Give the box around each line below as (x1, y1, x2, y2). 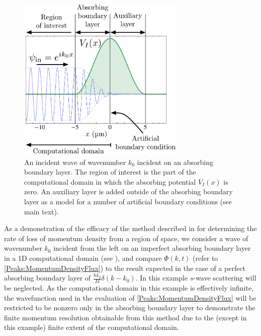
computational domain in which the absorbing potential (24, 176, 196, 187)
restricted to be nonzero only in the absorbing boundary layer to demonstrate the (4, 302, 255, 313)
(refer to (193, 252, 218, 263)
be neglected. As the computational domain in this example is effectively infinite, (4, 282, 254, 293)
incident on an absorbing (137, 156, 213, 167)
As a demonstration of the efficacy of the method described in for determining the (4, 223, 257, 234)
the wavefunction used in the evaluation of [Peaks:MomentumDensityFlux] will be (4, 292, 256, 303)
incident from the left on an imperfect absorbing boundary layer (53, 243, 251, 253)
